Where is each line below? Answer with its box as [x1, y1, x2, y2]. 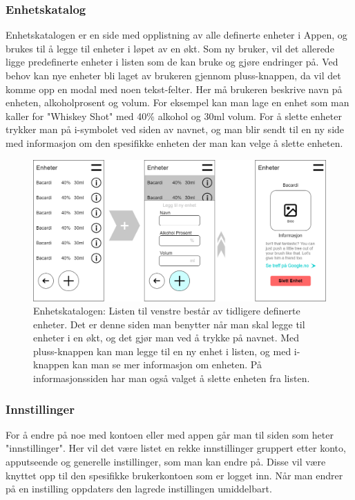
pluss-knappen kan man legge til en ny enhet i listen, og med [33, 343, 291, 358]
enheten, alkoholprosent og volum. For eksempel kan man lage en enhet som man [6, 95, 349, 110]
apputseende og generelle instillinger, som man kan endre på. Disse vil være [6, 454, 326, 469]
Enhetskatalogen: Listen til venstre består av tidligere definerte [33, 303, 300, 318]
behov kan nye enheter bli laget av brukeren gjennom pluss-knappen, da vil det [6, 68, 341, 82]
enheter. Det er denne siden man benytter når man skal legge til [33, 317, 305, 331]
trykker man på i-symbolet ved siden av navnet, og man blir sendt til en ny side [6, 122, 345, 137]
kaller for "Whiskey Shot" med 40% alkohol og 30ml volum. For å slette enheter [6, 108, 342, 123]
